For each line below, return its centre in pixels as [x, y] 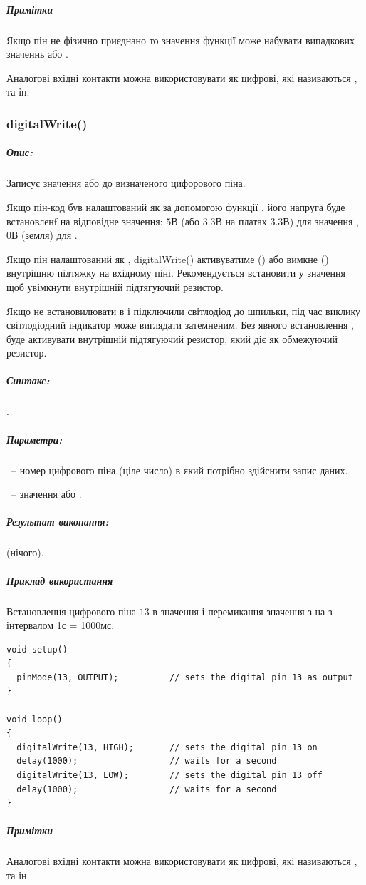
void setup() [37, 649]
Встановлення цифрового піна [71, 611]
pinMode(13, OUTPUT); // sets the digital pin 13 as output [185, 677]
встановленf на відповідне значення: [85, 221]
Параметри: [35, 439]
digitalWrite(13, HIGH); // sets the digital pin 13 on [167, 747]
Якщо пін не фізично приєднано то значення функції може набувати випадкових [181, 40]
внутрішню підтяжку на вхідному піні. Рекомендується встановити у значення [176, 273]
